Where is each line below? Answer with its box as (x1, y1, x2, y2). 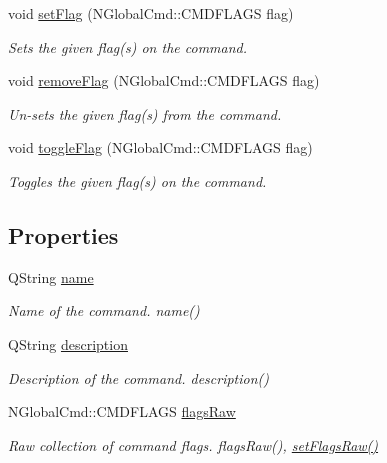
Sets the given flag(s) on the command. (8, 36, 248, 57)
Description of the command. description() (8, 367, 270, 388)
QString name (8, 266, 94, 287)
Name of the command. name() (8, 300, 200, 321)
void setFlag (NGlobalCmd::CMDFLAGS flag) (8, 3, 294, 23)
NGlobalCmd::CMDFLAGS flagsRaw (8, 401, 236, 422)
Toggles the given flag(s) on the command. (8, 170, 267, 191)
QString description (8, 333, 128, 354)
